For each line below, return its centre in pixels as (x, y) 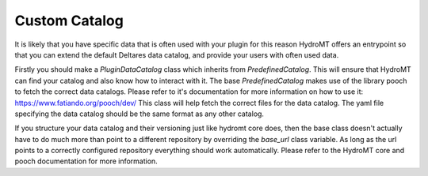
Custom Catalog (69, 21)
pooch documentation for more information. (86, 161)
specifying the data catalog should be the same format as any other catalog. (139, 114)
